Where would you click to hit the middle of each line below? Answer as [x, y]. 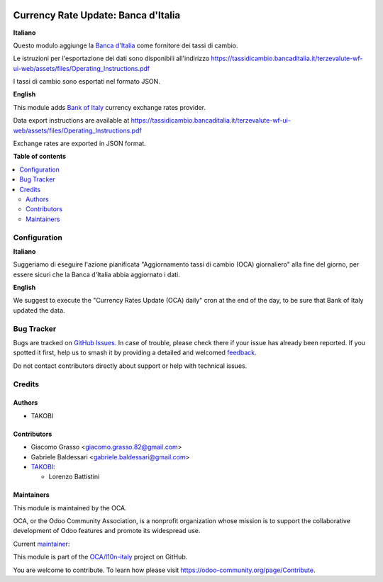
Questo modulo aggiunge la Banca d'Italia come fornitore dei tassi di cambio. [126, 45]
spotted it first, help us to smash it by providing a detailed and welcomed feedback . [135, 353]
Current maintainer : [41, 544]
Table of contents [40, 157]
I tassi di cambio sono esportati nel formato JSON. [87, 82]
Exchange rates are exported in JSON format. [80, 144]
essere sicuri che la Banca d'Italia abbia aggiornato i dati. [96, 274]
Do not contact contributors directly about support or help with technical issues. [130, 366]
